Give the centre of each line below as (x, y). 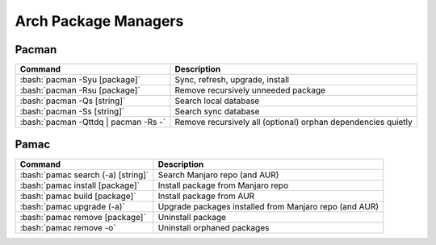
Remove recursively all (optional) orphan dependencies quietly (294, 122)
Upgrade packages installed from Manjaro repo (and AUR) (268, 206)
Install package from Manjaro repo (223, 185)
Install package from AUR (206, 196)
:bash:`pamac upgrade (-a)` (72, 206)
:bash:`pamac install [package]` (80, 185)
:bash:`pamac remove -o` (68, 227)
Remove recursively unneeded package (250, 90)
